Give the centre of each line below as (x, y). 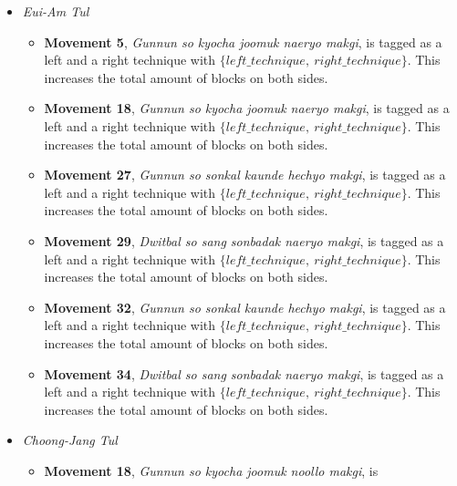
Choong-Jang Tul (70, 440)
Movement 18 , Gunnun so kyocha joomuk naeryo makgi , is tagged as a (247, 108)
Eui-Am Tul (56, 11)
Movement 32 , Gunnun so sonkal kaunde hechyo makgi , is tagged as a (245, 307)
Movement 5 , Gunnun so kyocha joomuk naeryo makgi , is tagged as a (243, 41)
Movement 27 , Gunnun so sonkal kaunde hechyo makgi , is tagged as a (245, 175)
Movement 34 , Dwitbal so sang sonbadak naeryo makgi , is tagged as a (244, 373)
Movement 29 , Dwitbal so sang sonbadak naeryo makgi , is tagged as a (244, 240)
